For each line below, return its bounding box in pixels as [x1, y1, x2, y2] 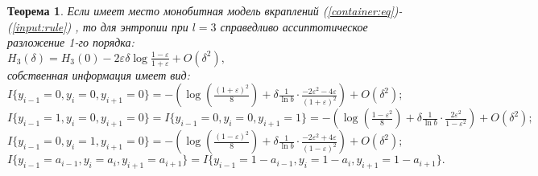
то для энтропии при [82, 18, 188, 35]
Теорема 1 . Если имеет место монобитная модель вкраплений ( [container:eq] [7, 2, 394, 18]
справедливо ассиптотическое [220, 18, 368, 35]
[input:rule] [11, 18, 67, 35]
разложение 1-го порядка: [7, 34, 134, 51]
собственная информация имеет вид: [7, 66, 190, 83]
